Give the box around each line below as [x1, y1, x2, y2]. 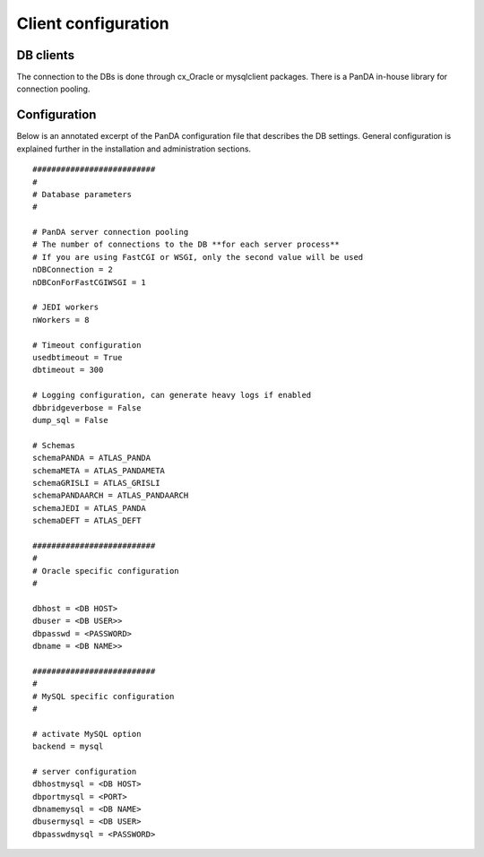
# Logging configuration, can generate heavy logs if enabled [32, 390, 312, 401]
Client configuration [16, 13, 169, 33]
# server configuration [32, 766, 137, 776]
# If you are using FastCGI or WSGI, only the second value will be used [32, 252, 364, 262]
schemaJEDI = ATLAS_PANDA [32, 503, 147, 513]
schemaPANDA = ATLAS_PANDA [32, 453, 151, 463]
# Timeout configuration [32, 340, 142, 350]
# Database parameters [32, 189, 133, 199]
